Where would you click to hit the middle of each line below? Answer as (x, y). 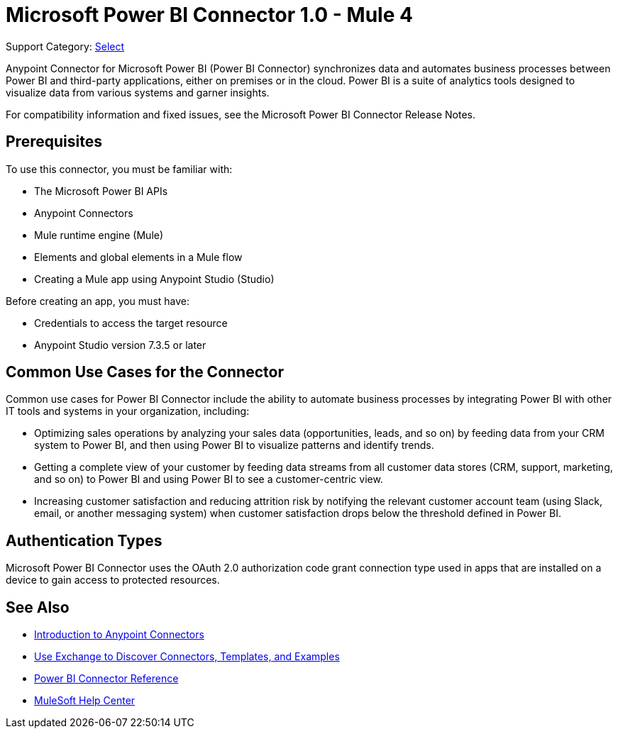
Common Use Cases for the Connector (145, 372)
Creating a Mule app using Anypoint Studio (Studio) (154, 279)
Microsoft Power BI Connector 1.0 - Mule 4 (209, 15)
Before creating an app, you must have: (98, 301)
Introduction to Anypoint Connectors (119, 635)
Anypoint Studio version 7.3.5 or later (120, 345)
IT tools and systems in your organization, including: (128, 411)
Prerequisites (54, 142)
